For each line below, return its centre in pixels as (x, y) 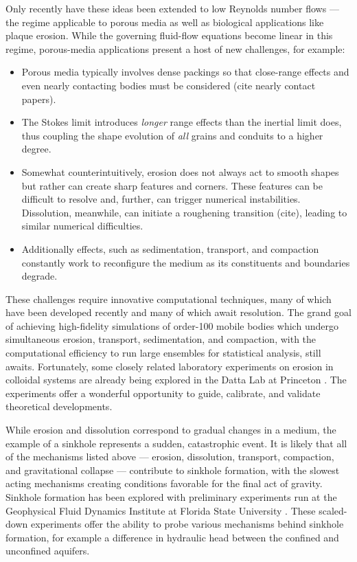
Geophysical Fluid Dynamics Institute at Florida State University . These (161, 510)
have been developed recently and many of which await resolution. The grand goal (178, 312)
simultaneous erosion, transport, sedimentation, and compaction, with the (161, 339)
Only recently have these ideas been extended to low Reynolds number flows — (172, 8)
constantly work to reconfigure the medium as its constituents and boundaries (186, 262)
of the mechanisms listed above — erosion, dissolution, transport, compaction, (170, 457)
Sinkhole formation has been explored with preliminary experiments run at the (171, 497)
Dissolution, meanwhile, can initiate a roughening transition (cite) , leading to (184, 212)
